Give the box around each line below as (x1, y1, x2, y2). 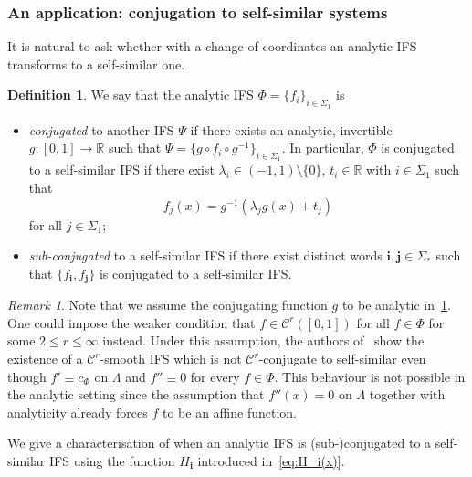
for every (190, 366, 240, 386)
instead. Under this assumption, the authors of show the (102, 331, 425, 350)
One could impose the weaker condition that (7, 313, 256, 332)
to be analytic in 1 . (341, 295, 451, 314)
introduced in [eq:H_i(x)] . (197, 450, 345, 470)
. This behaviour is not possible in (274, 366, 466, 386)
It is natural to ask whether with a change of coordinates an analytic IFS (7, 37, 417, 56)
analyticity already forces (7, 402, 148, 421)
